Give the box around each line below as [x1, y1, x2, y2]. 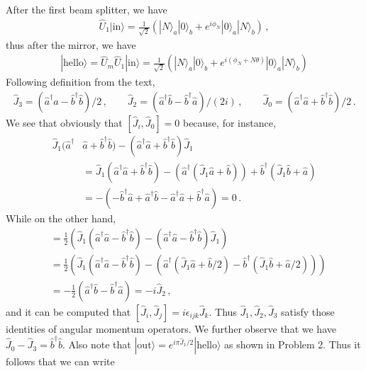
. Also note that [62, 337, 131, 352]
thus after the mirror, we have [6, 37, 136, 52]
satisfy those [281, 304, 335, 319]
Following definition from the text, [6, 74, 155, 89]
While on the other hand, [6, 211, 116, 226]
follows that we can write [6, 354, 115, 369]
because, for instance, [182, 115, 276, 130]
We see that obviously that [6, 115, 123, 130]
